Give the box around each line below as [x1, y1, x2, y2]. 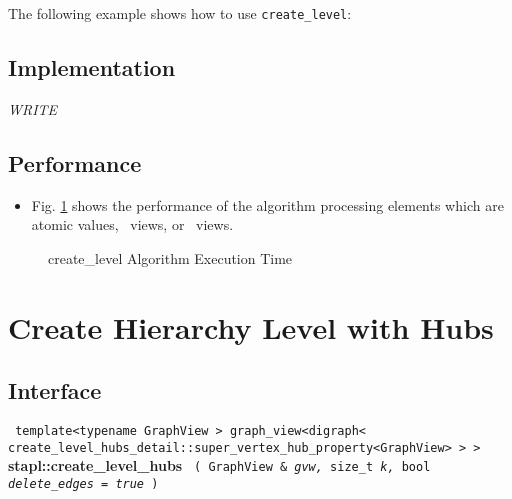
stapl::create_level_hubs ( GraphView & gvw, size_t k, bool [8, 455, 431, 476]
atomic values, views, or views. [31, 214, 234, 235]
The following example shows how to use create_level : [8, 3, 352, 23]
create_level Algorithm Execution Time [48, 247, 293, 268]
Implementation [8, 52, 176, 83]
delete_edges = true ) [8, 476, 159, 491]
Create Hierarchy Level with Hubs [8, 306, 494, 347]
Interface [8, 375, 102, 406]
